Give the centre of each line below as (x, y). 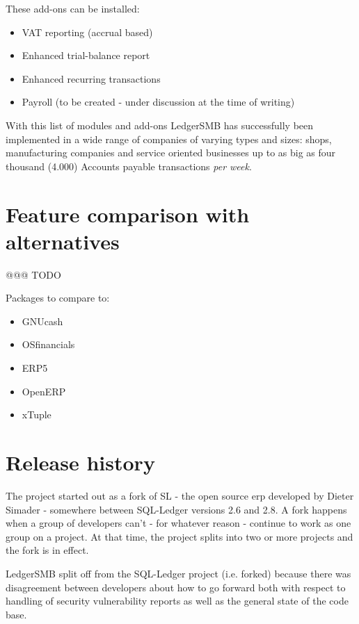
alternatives (63, 241)
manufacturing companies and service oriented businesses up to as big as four (171, 153)
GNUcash (42, 321)
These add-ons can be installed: (73, 8)
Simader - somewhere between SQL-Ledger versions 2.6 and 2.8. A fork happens (176, 509)
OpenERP (44, 391)
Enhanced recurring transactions (91, 78)
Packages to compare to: (58, 298)
